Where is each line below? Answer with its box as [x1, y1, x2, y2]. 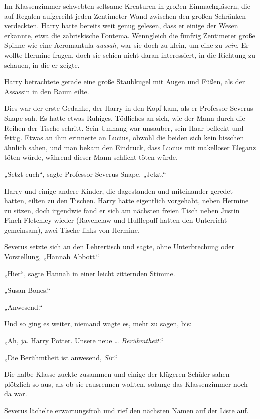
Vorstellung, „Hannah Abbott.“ [4, 251, 99, 262]
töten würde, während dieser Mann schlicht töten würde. [4, 152, 178, 162]
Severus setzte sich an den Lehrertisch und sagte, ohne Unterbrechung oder [4, 241, 235, 252]
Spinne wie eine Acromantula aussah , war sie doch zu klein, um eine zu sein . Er [4, 40, 249, 50]
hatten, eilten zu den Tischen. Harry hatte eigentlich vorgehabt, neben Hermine [4, 195, 249, 206]
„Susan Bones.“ [4, 285, 51, 295]
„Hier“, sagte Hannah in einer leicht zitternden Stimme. [4, 268, 175, 278]
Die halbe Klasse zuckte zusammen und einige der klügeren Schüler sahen [4, 369, 230, 379]
